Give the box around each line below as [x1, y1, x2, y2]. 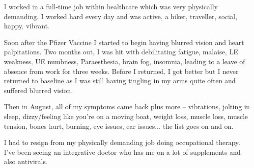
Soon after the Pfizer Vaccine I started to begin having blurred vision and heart [4, 37, 244, 47]
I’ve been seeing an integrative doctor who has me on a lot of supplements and [4, 146, 241, 157]
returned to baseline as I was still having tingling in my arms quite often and [4, 75, 236, 86]
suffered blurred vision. [4, 85, 73, 95]
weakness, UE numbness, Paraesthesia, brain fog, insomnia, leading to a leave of [4, 56, 245, 66]
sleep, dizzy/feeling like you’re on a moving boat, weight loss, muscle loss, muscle [4, 111, 248, 121]
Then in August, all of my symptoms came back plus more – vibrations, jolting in [4, 101, 250, 112]
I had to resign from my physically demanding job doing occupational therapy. [4, 137, 240, 147]
